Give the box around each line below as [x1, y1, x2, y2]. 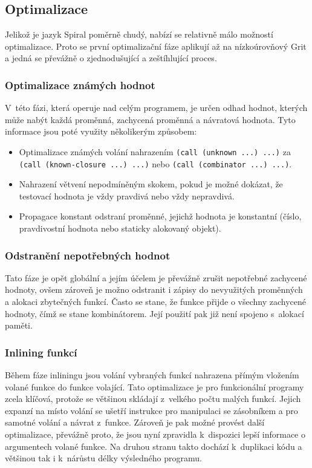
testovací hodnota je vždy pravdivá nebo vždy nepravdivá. [19, 189, 235, 202]
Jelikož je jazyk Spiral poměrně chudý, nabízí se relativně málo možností [5, 28, 273, 41]
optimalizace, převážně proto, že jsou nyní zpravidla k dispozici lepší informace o [5, 428, 305, 441]
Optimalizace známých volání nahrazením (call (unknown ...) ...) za [19, 145, 291, 158]
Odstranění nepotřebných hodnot [5, 247, 171, 262]
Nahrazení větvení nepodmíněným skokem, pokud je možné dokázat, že [19, 178, 283, 190]
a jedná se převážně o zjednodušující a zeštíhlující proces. [5, 52, 217, 64]
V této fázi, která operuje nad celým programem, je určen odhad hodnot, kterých [5, 101, 308, 114]
